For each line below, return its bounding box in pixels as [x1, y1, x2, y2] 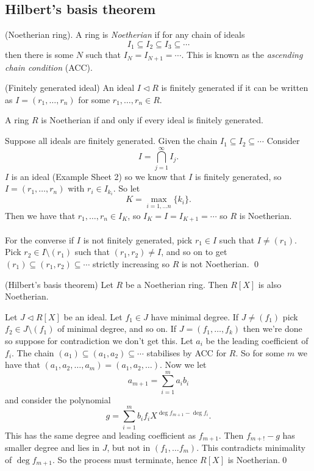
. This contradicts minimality [196, 440, 305, 453]
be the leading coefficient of [205, 334, 309, 347]
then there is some [5, 48, 74, 61]
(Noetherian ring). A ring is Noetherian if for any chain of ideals [5, 28, 245, 41]
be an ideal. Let [63, 310, 123, 323]
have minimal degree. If [151, 310, 239, 323]
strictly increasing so [93, 257, 169, 270]
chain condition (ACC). [5, 60, 93, 73]
